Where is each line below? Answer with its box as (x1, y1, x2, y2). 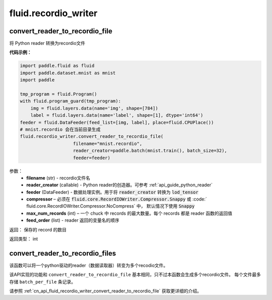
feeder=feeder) (73, 155, 111, 161)
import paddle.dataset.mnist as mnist (20, 70, 116, 76)
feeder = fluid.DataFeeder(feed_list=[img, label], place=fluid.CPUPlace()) (20, 119, 214, 125)
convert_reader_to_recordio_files (9, 249, 116, 258)
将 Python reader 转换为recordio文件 (9, 40, 86, 46)
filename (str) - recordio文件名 (26, 175, 91, 181)
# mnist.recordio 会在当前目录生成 (20, 126, 101, 132)
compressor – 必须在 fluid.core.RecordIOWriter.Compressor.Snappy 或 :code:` (26, 196, 207, 202)
